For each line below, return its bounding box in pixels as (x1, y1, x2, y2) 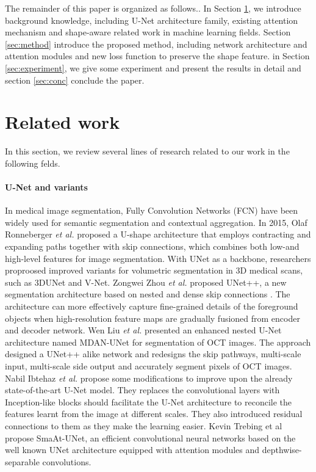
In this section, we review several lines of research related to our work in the (5, 145, 290, 158)
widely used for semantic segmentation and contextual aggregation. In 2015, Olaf (5, 216, 307, 228)
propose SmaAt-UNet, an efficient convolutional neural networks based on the (5, 431, 296, 444)
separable (5, 455, 40, 468)
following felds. (5, 156, 60, 169)
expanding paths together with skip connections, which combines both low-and (5, 240, 300, 253)
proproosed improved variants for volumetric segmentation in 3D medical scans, (5, 264, 303, 277)
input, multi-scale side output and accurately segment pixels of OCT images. (5, 359, 292, 372)
